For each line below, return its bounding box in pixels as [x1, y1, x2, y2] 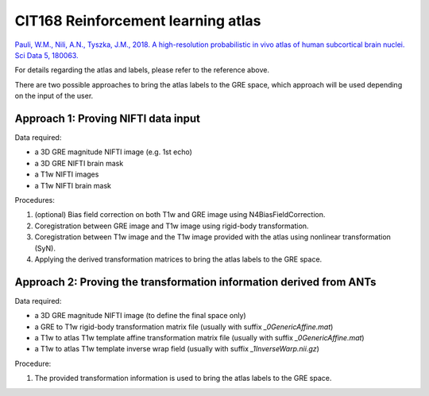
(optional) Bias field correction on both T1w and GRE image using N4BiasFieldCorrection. [34, 210, 326, 219]
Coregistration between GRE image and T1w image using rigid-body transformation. [34, 221, 309, 231]
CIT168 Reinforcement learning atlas [14, 12, 261, 29]
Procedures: [14, 195, 56, 204]
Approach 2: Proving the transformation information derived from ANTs [14, 275, 377, 289]
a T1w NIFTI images [34, 169, 99, 179]
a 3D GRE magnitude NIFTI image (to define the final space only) [34, 311, 246, 320]
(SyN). [34, 243, 56, 253]
